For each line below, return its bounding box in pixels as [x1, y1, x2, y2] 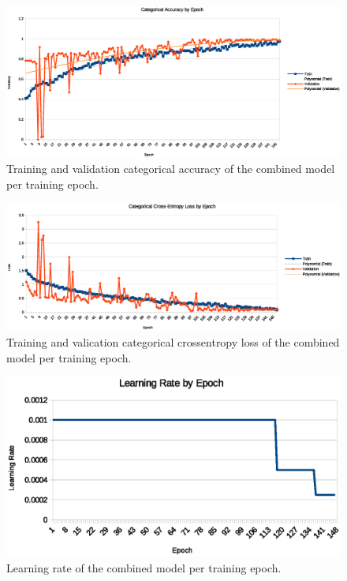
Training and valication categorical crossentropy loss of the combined [6, 333, 340, 350]
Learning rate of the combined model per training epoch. [6, 559, 282, 575]
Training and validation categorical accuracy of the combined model [6, 160, 335, 177]
